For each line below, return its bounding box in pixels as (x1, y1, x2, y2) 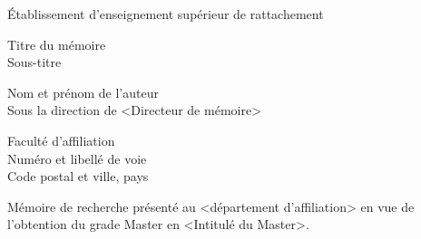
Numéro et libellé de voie (7, 148, 147, 167)
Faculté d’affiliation (7, 130, 115, 149)
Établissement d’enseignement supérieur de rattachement (7, 5, 324, 23)
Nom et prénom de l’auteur (7, 82, 159, 101)
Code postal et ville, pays (7, 167, 149, 186)
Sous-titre (7, 53, 62, 72)
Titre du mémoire (7, 34, 106, 53)
